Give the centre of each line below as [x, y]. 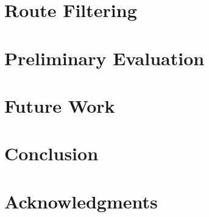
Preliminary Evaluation [104, 58]
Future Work [60, 105]
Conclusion [51, 153]
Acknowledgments [81, 201]
